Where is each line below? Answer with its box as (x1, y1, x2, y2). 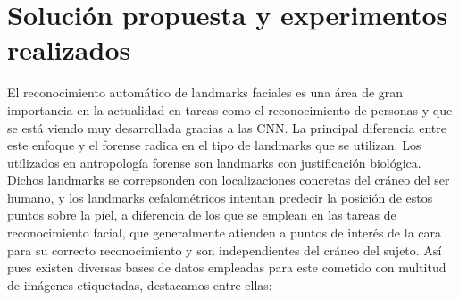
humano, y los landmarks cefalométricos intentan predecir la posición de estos (7, 187, 433, 206)
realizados (7, 31, 131, 68)
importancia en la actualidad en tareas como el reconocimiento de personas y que (7, 100, 453, 119)
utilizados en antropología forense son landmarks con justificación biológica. (7, 153, 421, 171)
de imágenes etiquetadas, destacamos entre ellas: (7, 275, 272, 294)
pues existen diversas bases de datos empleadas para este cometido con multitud (7, 258, 446, 277)
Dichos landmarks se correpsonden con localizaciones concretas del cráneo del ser (7, 171, 450, 189)
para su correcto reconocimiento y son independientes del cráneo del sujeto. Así (7, 240, 442, 259)
